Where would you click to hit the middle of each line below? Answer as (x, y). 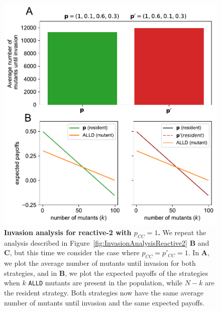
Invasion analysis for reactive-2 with (68, 232)
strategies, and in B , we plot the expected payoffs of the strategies (106, 273)
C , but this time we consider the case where (72, 252)
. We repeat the (182, 232)
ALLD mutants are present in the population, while (105, 283)
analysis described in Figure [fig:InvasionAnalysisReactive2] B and (107, 242)
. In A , (199, 252)
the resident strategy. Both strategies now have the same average (104, 292)
